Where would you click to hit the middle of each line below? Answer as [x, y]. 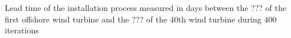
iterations [22, 30]
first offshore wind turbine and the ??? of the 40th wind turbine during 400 [141, 19]
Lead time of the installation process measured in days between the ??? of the [145, 7]
